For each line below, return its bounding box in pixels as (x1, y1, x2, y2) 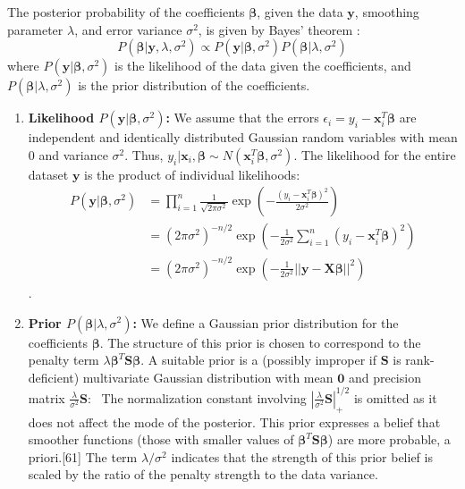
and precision (348, 367, 421, 386)
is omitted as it (353, 388, 437, 407)
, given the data (257, 3, 343, 21)
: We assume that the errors (165, 108, 319, 127)
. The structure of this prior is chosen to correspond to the (99, 333, 421, 351)
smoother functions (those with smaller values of (28, 430, 294, 449)
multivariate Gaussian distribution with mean (82, 367, 334, 386)
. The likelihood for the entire (293, 145, 456, 164)
